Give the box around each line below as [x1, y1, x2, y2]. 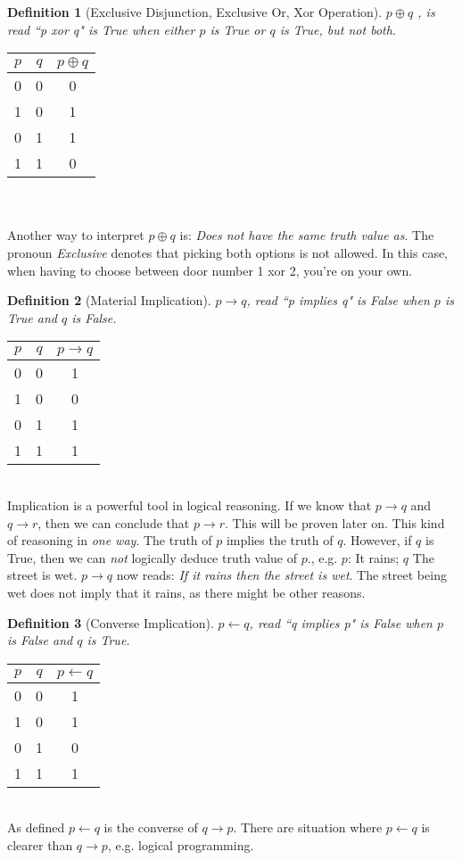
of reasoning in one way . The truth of [7, 531, 212, 550]
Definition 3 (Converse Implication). [7, 613, 214, 632]
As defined [7, 818, 65, 837]
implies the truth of [226, 531, 334, 550]
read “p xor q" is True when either [7, 20, 195, 38]
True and [7, 308, 57, 327]
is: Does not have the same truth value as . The [179, 226, 434, 244]
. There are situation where [233, 818, 383, 837]
